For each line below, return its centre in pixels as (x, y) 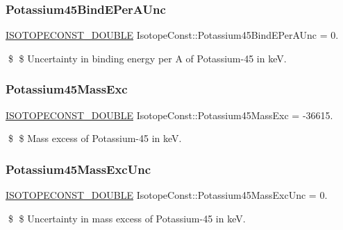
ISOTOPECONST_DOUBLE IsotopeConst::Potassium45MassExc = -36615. (169, 115)
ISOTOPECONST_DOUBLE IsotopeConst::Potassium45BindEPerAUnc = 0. (172, 35)
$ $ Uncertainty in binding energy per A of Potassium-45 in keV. (147, 58)
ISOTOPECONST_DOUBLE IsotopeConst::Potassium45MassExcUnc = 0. (167, 195)
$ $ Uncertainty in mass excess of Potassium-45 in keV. (127, 218)
